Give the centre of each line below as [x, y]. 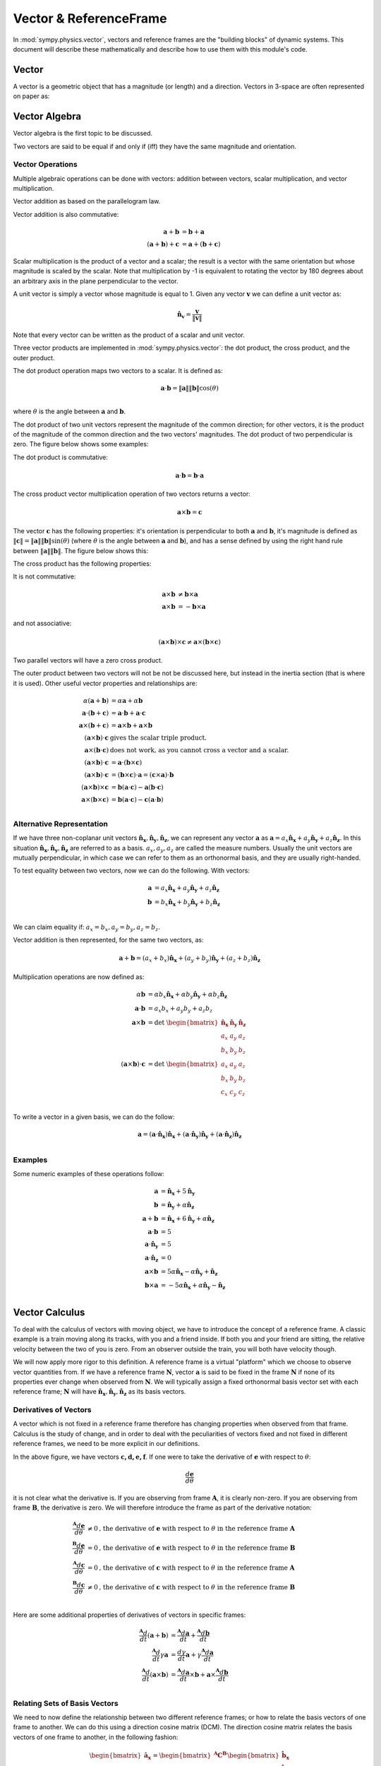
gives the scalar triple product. [158, 737]
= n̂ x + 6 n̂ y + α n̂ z [188, 1219]
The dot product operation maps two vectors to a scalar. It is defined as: [118, 371]
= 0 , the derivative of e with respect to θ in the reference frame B [191, 1548]
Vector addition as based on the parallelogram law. [87, 201]
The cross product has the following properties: [82, 564]
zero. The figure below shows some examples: [81, 444]
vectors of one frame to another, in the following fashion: [96, 1737]
